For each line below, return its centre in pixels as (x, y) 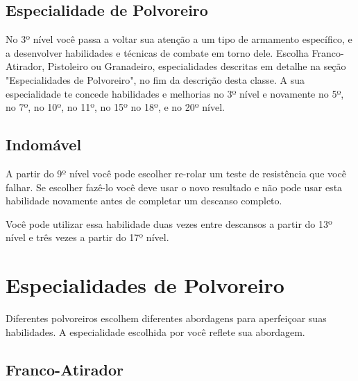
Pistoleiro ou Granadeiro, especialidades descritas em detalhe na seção (197, 66)
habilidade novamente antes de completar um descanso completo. (144, 201)
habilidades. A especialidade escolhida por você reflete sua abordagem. (155, 331)
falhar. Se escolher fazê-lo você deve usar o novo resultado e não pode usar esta (174, 187)
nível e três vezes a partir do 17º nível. (87, 237)
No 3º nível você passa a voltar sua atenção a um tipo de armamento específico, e (179, 39)
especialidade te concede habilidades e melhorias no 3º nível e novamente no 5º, (175, 93)
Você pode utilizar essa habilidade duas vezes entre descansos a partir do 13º (169, 223)
